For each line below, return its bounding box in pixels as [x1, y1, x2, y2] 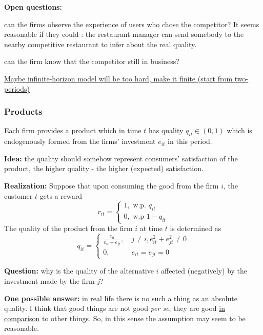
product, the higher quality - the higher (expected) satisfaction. [4, 163, 204, 174]
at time [139, 223, 163, 234]
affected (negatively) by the [161, 265, 248, 276]
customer [4, 190, 33, 201]
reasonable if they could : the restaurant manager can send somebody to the [4, 29, 244, 39]
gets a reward [39, 190, 82, 201]
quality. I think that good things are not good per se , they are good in [4, 303, 225, 313]
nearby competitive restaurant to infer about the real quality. [4, 38, 197, 49]
